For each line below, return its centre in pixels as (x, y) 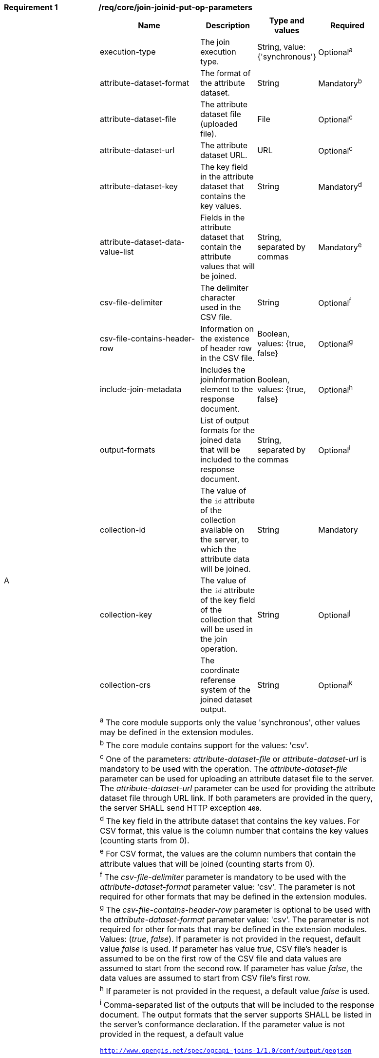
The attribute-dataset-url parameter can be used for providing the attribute (238, 788)
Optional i (334, 450)
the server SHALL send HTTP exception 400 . (181, 808)
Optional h (336, 389)
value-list (117, 252)
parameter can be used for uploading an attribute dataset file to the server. (237, 778)
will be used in (227, 629)
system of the (226, 690)
